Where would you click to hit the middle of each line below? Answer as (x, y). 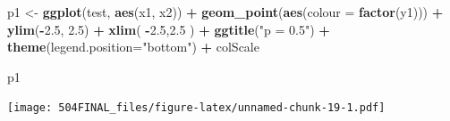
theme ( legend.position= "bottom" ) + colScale (133, 47)
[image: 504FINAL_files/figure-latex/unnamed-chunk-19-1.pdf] (196, 108)
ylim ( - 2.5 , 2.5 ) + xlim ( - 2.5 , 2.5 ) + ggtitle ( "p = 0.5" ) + (169, 29)
